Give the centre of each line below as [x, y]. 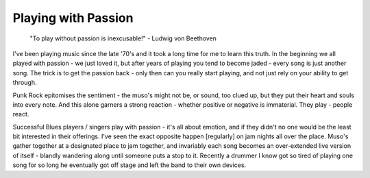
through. [25, 83]
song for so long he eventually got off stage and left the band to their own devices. [129, 165]
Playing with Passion [73, 18]
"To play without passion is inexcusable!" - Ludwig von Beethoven [123, 38]
